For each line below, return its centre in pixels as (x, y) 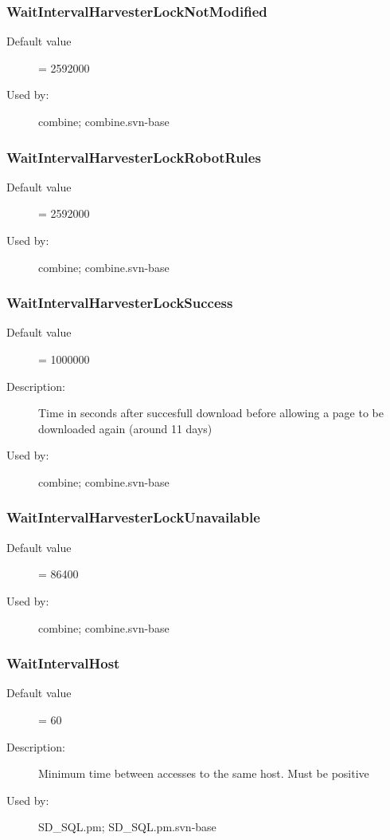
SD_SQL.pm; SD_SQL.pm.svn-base (127, 827)
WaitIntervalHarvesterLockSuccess (120, 303)
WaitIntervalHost (63, 663)
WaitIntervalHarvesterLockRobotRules (134, 157)
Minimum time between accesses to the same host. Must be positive (204, 773)
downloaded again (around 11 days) (125, 428)
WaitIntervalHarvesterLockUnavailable (133, 517)
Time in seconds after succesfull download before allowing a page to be (211, 413)
